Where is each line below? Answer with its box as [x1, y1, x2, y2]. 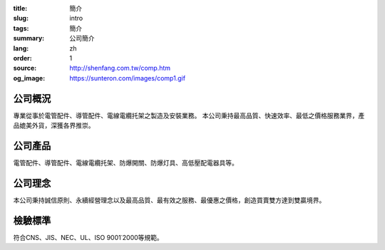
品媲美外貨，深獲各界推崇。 [13, 121, 95, 130]
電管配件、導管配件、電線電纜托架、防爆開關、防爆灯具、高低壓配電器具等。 [13, 158, 238, 167]
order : [13, 53, 32, 62]
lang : [13, 43, 29, 53]
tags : [13, 24, 29, 32]
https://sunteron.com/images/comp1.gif [69, 73, 185, 82]
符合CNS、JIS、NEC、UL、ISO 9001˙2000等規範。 [13, 233, 163, 241]
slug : [13, 14, 29, 23]
